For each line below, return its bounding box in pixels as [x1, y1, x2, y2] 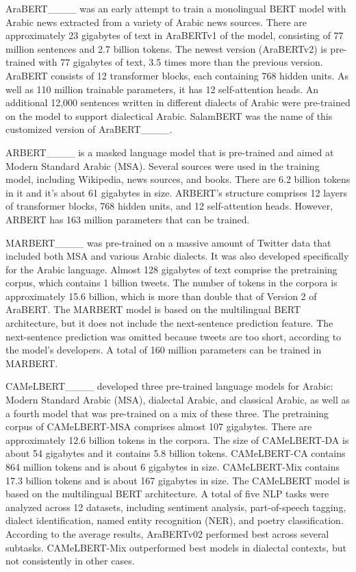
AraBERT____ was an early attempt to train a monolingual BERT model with [5, 1, 346, 15]
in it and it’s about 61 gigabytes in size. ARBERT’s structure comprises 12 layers [5, 185, 347, 199]
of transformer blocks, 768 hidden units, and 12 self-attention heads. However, [5, 199, 333, 213]
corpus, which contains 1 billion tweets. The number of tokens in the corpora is [5, 275, 338, 290]
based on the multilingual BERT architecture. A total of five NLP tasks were [5, 486, 329, 501]
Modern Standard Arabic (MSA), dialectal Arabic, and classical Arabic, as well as [5, 393, 350, 407]
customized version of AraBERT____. [5, 122, 173, 136]
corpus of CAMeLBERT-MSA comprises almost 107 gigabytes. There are [5, 419, 312, 434]
